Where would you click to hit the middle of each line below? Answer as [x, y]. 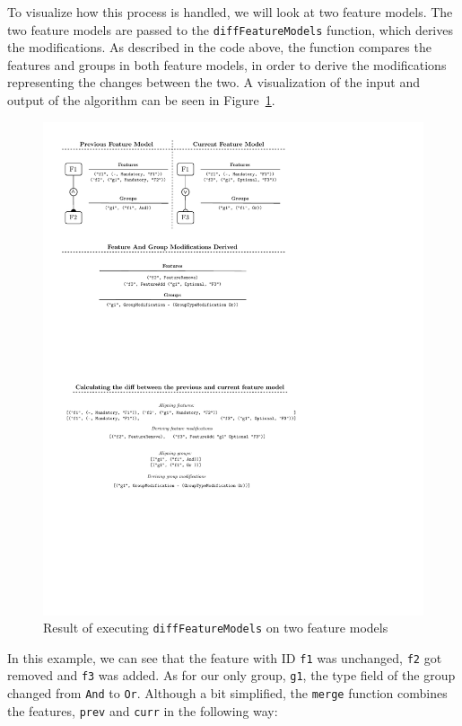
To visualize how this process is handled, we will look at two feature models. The [230, 12]
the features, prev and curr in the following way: [143, 710]
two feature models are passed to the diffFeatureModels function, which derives [230, 29]
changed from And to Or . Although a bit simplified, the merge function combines [227, 693]
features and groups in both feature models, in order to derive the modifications [227, 64]
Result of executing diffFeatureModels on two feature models [216, 628]
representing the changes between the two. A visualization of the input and [214, 82]
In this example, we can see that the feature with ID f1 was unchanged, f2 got [225, 657]
